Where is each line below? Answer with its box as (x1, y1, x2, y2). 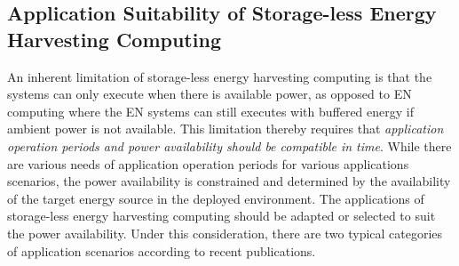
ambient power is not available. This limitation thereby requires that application (7, 119, 444, 138)
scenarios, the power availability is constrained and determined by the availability (7, 172, 451, 190)
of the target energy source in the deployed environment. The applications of (7, 189, 424, 207)
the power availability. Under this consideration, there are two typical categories (7, 223, 443, 242)
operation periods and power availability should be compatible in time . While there (7, 136, 452, 155)
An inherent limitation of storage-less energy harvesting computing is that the (7, 67, 432, 85)
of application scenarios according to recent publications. (7, 241, 316, 260)
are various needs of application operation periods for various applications (7, 154, 409, 173)
